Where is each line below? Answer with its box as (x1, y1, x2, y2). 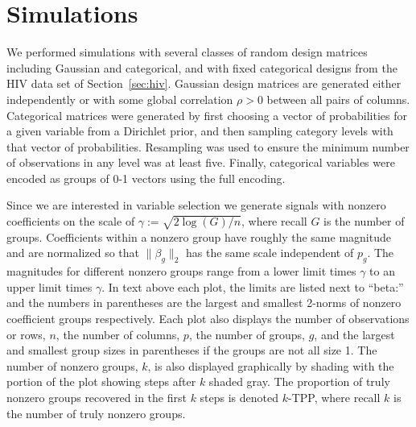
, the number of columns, (56, 325, 180, 342)
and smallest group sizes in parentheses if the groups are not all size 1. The (6, 342, 377, 359)
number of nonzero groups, (6, 357, 138, 374)
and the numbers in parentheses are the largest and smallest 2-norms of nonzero (6, 294, 402, 311)
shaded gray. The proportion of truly (208, 373, 390, 390)
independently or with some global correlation (6, 90, 233, 107)
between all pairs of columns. (266, 90, 410, 107)
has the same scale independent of (185, 244, 354, 261)
